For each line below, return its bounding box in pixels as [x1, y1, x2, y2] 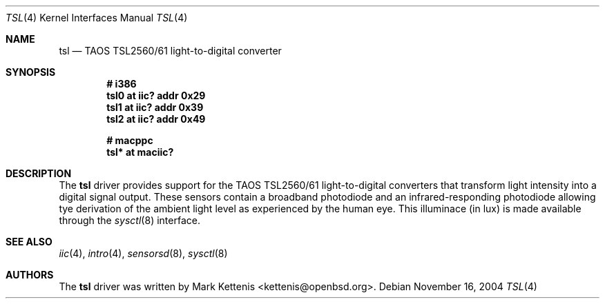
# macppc [106, 134, 153, 146]
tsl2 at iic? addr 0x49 [106, 113, 206, 125]
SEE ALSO [6, 236, 52, 247]
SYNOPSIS [6, 66, 56, 78]
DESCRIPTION [6, 168, 72, 179]
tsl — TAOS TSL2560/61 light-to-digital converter [59, 45, 282, 57]
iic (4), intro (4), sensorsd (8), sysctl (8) [59, 247, 228, 259]
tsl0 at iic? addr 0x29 [106, 90, 206, 101]
